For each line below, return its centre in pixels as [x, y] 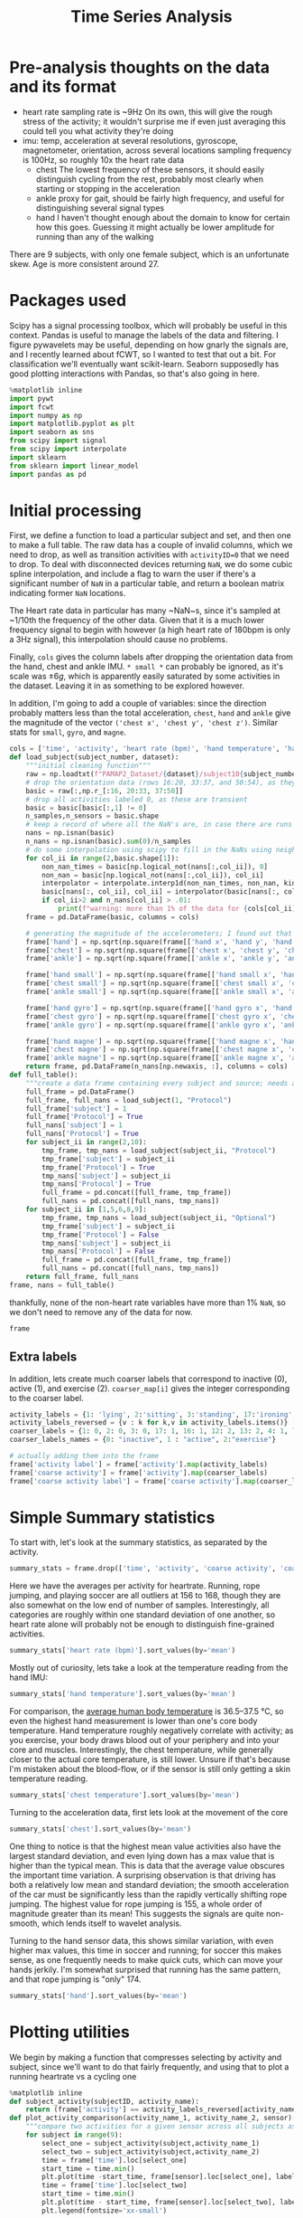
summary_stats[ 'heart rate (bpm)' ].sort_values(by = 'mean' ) [123, 1651]
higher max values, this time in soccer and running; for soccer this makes [146, 1950]
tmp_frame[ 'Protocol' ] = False [101, 1235]
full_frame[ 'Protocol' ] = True [84, 1117]
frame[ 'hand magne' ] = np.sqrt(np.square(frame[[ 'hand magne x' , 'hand [163, 1041]
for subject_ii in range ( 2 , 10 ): [86, 1142]
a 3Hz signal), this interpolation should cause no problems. [119, 640]
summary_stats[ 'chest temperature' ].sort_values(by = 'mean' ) [125, 1796]
